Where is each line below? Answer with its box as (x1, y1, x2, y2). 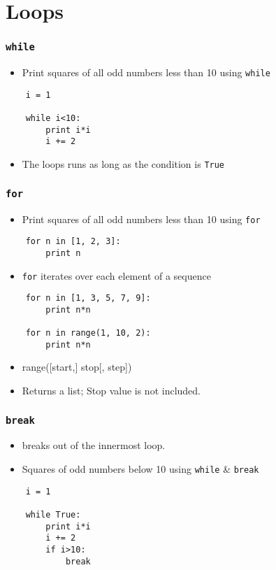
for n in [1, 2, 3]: (25, 236, 121, 247)
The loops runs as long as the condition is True (22, 157, 225, 171)
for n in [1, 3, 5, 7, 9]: (25, 293, 151, 304)
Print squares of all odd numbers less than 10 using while (22, 65, 270, 80)
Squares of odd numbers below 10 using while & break (22, 462, 259, 476)
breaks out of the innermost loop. (22, 438, 166, 453)
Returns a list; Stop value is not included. (22, 383, 201, 398)
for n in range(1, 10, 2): (25, 328, 151, 339)
